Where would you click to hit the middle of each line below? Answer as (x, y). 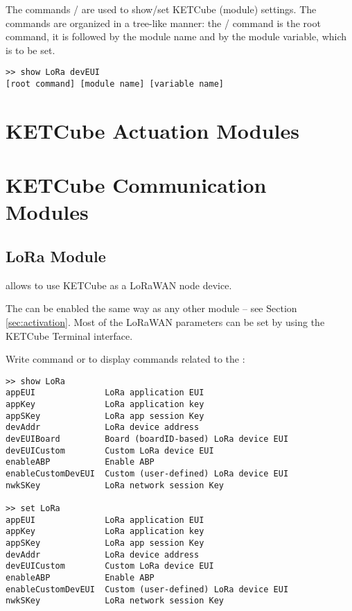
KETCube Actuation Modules (152, 130)
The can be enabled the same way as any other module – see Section (151, 308)
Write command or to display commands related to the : (125, 359)
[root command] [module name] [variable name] (115, 84)
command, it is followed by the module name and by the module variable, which (176, 36)
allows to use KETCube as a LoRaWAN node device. (119, 285)
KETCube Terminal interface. (69, 335)
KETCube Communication (136, 185)
